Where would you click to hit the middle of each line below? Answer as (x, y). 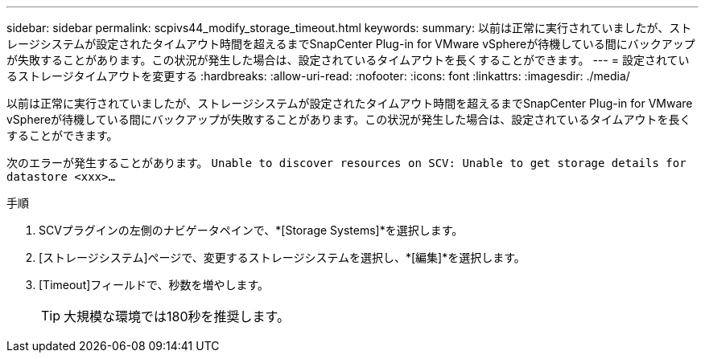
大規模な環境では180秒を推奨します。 (177, 316)
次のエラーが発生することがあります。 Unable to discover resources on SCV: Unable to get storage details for (346, 163)
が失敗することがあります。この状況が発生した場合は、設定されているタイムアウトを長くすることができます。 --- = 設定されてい (348, 60)
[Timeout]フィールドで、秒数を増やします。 (154, 285)
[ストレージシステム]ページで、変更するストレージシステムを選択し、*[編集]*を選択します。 (282, 257)
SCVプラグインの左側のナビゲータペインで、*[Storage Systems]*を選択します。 (251, 230)
